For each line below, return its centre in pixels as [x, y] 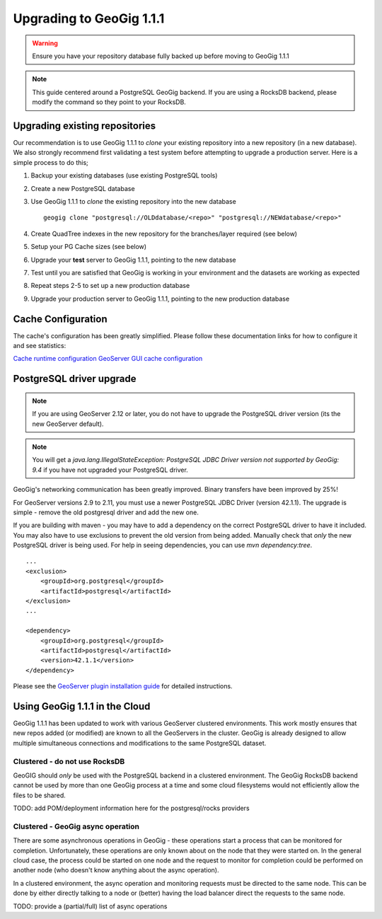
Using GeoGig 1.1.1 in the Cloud [82, 706]
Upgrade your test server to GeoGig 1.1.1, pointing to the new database [133, 260]
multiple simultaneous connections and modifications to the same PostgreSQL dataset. [140, 743]
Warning [45, 43]
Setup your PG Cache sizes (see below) [89, 247]
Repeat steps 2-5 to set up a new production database [110, 286]
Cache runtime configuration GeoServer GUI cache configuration [108, 359]
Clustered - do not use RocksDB [69, 761]
